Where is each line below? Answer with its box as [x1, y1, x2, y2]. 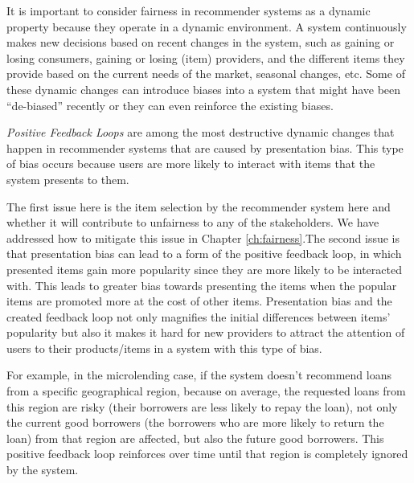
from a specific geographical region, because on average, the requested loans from [6, 383, 406, 399]
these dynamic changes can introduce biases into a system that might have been [6, 80, 401, 97]
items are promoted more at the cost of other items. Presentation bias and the [6, 293, 392, 309]
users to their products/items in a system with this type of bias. [6, 339, 322, 356]
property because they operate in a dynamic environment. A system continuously [6, 18, 407, 35]
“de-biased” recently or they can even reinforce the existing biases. [6, 96, 334, 113]
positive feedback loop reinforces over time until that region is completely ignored [6, 445, 408, 462]
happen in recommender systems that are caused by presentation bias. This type [6, 139, 404, 156]
